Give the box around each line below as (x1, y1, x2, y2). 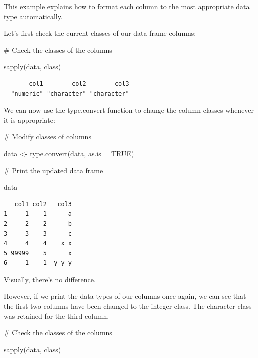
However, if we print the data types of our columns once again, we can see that (4, 291, 246, 301)
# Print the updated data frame (4, 165, 103, 175)
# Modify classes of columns (4, 131, 91, 142)
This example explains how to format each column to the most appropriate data (4, 1, 250, 11)
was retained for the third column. (4, 310, 109, 321)
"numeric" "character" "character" (11, 90, 129, 97)
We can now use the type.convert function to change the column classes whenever (4, 105, 254, 115)
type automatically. (4, 11, 63, 21)
